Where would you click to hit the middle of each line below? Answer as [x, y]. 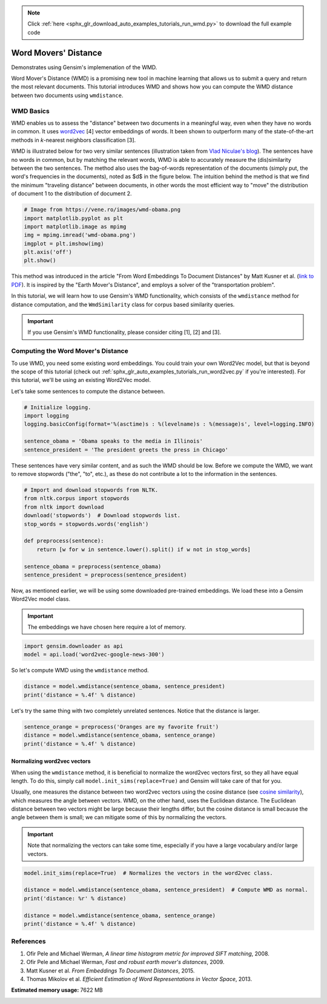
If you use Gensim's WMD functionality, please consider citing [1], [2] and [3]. [124, 332]
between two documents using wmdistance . [67, 95]
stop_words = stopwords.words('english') [86, 524]
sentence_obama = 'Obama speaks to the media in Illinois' [113, 441]
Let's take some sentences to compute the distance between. [88, 391]
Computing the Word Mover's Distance [70, 351]
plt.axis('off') [48, 252]
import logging [46, 416]
